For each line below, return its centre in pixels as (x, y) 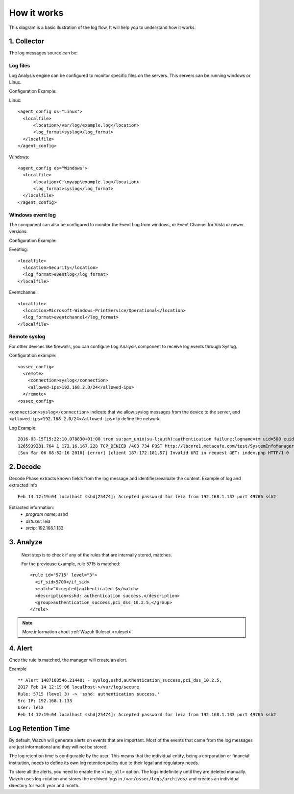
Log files (20, 66)
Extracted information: (32, 507)
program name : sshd (47, 514)
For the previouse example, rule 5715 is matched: (71, 564)
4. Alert (21, 648)
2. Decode (25, 467)
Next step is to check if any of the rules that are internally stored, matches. (97, 555)
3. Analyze (26, 542)
